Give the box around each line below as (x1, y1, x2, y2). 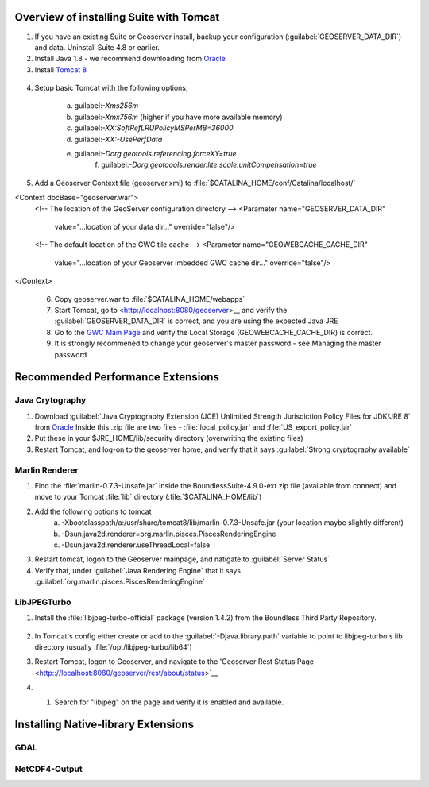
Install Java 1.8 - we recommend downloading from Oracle (34, 54, 226, 64)
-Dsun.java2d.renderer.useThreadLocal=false (61, 540, 211, 550)
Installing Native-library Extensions (14, 718, 195, 731)
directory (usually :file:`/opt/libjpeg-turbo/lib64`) (34, 642, 192, 652)
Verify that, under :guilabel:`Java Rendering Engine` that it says (34, 565, 242, 575)
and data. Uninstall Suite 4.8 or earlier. (34, 42, 160, 52)
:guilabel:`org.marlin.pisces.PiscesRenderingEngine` (34, 577, 206, 587)
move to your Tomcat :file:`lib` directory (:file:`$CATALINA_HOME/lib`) (34, 492, 262, 502)
